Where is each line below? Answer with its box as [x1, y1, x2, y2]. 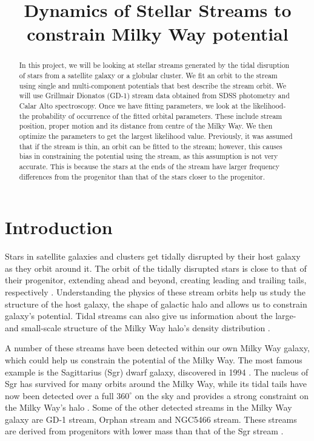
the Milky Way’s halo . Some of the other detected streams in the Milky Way [5, 401, 292, 414]
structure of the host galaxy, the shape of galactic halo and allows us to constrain [5, 297, 307, 310]
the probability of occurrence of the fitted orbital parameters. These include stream [19, 110, 282, 121]
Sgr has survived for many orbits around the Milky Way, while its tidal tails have [5, 377, 307, 390]
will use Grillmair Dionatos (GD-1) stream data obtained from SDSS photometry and [19, 90, 290, 101]
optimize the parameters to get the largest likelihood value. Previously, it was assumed [19, 130, 293, 141]
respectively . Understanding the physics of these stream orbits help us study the [5, 285, 306, 298]
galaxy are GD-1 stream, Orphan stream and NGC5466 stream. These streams [5, 412, 297, 425]
